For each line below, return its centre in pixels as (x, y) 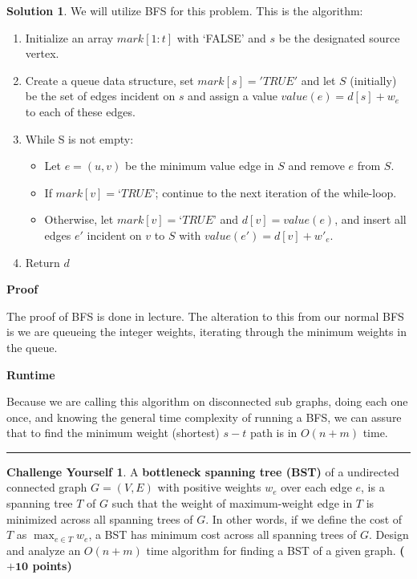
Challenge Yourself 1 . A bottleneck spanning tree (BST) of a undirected (203, 471)
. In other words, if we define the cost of (304, 518)
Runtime (31, 374)
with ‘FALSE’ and (221, 37)
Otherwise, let (79, 219)
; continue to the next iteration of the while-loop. (276, 192)
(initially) (373, 80)
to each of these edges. (80, 111)
